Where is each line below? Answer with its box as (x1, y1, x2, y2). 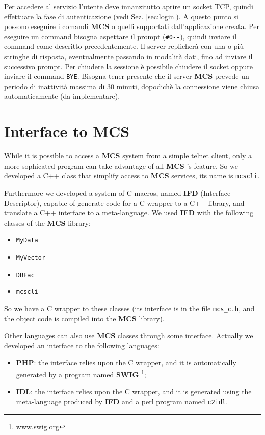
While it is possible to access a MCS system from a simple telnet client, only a (4, 150, 252, 161)
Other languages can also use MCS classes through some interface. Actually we (4, 330, 253, 341)
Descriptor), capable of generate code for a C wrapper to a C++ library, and (4, 197, 245, 208)
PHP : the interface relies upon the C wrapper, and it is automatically (16, 357, 236, 368)
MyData (16, 237, 38, 244)
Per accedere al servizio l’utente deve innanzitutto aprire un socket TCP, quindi (4, 1, 253, 11)
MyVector (16, 254, 46, 262)
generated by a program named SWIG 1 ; (16, 368, 146, 379)
